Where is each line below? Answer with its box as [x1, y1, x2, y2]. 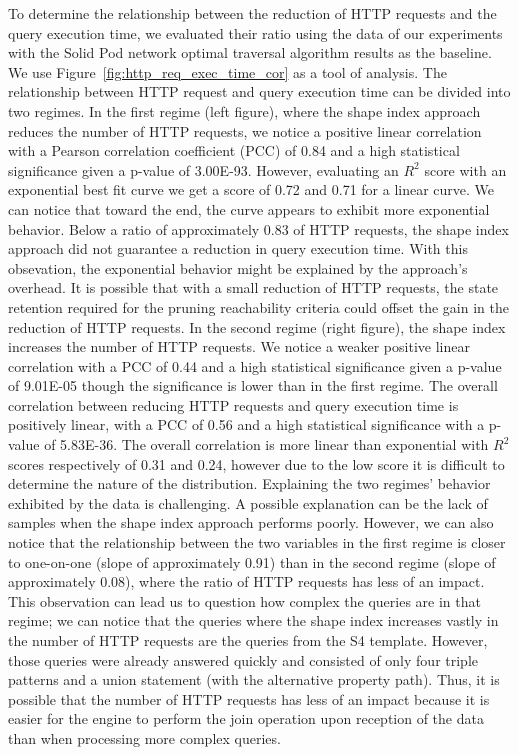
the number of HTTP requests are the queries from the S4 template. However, [8, 630, 488, 650]
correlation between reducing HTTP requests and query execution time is [8, 394, 459, 415]
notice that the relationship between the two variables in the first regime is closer [8, 532, 506, 553]
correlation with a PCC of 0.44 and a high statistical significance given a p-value [8, 355, 502, 376]
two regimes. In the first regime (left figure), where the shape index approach [8, 100, 481, 121]
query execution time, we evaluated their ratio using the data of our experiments [8, 22, 503, 43]
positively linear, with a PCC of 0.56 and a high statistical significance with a [8, 414, 485, 435]
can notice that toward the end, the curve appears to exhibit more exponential [8, 198, 490, 219]
